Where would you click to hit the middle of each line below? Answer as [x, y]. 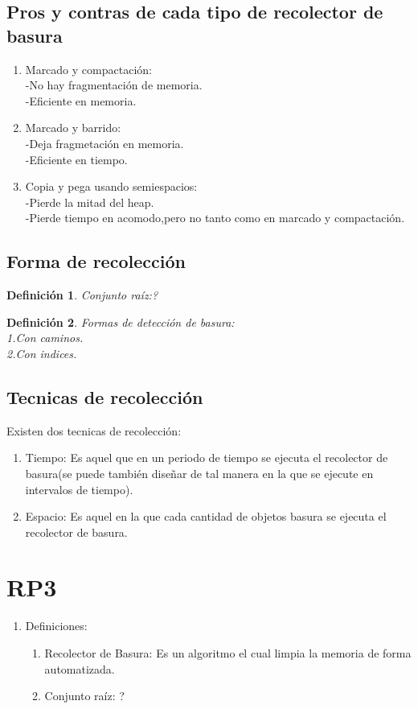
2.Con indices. [42, 353]
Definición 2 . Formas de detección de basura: [121, 322]
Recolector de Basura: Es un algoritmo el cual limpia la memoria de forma [228, 653]
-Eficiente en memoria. [81, 100]
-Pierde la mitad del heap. [90, 202]
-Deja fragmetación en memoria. [104, 143]
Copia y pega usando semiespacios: [111, 186]
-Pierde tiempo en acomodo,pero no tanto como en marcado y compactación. [215, 218]
